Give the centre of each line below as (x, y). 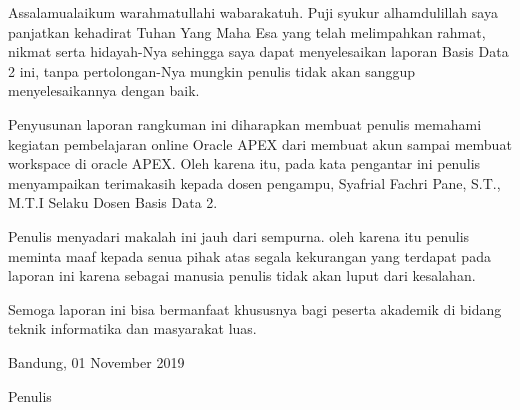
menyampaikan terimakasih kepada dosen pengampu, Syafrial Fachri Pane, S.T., (254, 182)
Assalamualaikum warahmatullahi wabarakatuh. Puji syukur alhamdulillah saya (253, 12)
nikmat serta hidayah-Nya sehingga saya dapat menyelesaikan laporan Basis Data (258, 51)
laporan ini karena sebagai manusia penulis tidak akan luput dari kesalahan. (242, 275)
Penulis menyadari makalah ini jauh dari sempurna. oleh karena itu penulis (239, 235)
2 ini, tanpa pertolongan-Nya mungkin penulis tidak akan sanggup (212, 70)
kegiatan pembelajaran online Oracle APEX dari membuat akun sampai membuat (260, 143)
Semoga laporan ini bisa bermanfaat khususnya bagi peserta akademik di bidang (255, 308)
